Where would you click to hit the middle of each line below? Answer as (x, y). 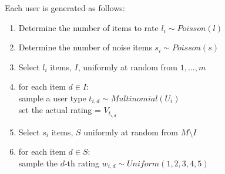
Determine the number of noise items (85, 47)
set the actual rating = (60, 110)
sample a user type (52, 98)
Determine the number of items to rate (88, 27)
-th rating (82, 163)
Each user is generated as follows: (65, 8)
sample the (38, 163)
